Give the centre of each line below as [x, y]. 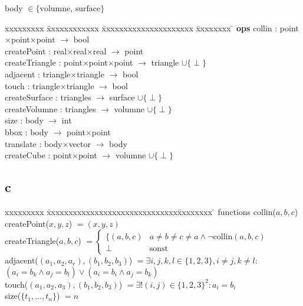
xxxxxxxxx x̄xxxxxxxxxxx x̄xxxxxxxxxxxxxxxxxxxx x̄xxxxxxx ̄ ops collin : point [152, 27]
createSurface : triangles [48, 97]
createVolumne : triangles [50, 108]
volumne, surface [70, 9]
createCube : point [38, 155]
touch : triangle [32, 85]
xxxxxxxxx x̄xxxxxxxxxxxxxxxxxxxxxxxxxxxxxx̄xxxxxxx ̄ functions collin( [140, 211]
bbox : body [27, 131]
